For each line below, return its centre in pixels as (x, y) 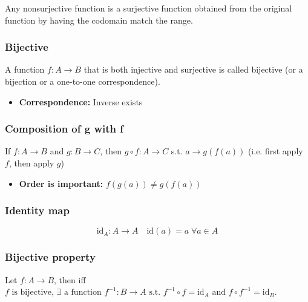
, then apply (31, 163)
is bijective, (33, 293)
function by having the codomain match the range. (99, 20)
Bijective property (50, 257)
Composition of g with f (64, 129)
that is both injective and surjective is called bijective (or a (193, 69)
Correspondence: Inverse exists (81, 101)
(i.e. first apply (275, 151)
